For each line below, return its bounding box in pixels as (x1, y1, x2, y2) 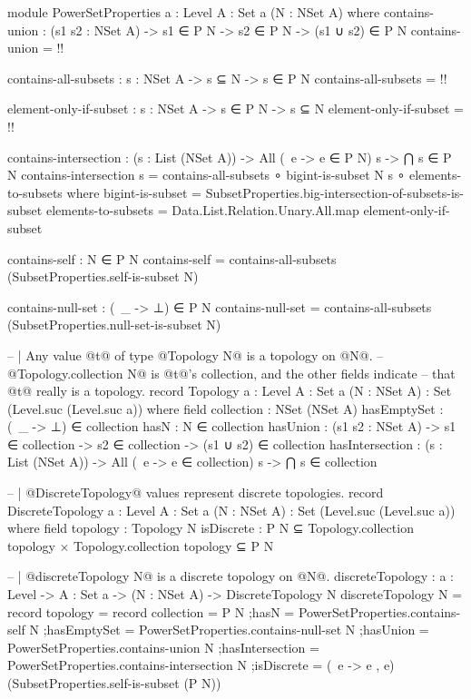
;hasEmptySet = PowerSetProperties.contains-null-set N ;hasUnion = (43, 620, 429, 639)
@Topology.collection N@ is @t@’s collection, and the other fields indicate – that (7, 363, 456, 382)
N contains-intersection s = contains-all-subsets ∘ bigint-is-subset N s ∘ (7, 165, 406, 184)
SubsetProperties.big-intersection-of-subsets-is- (205, 182, 464, 202)
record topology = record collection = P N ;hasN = (7, 602, 295, 621)
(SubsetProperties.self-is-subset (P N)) (7, 674, 221, 692)
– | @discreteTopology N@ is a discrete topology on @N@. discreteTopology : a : (7, 566, 454, 586)
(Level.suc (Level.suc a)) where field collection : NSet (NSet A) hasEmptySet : (7, 399, 444, 418)
